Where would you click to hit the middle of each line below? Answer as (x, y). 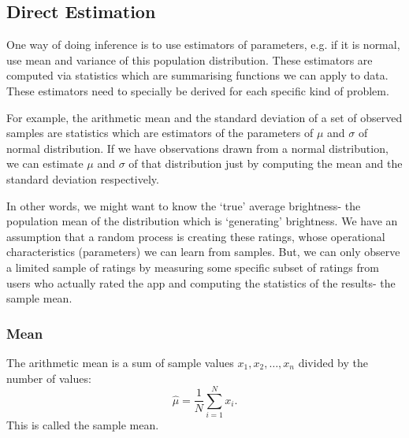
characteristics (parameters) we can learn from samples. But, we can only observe (203, 252)
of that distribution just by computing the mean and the (266, 163)
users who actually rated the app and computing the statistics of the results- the (201, 282)
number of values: (49, 378)
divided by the (333, 362)
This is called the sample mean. (83, 425)
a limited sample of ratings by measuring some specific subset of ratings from (193, 267)
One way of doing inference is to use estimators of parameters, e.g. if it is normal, (203, 45)
